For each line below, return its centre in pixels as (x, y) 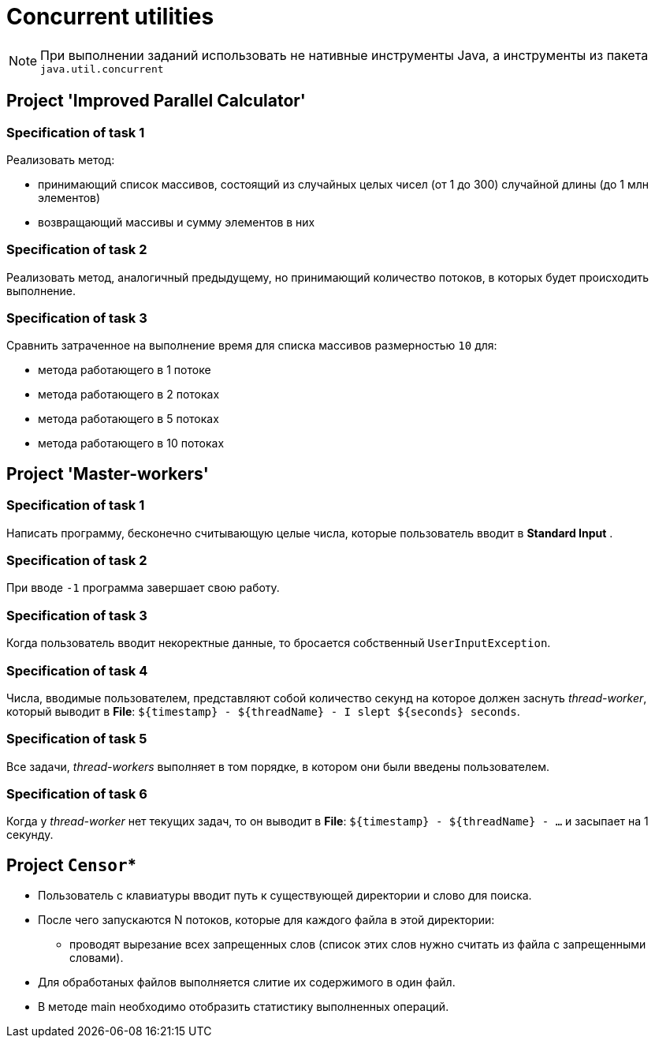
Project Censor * (72, 865)
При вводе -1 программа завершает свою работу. (143, 588)
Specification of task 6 (77, 794)
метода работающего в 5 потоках (128, 419)
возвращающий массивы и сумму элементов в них (177, 222)
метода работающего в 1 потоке (125, 370)
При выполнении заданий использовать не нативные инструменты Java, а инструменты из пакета (344, 55)
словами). (97, 958)
